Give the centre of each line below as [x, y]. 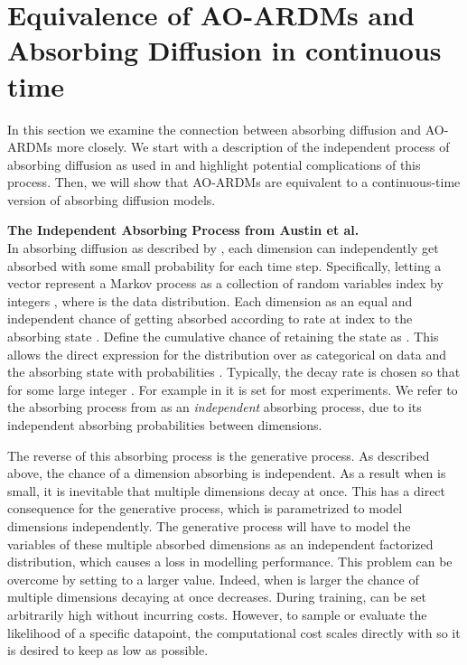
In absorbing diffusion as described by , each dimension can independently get [223, 248]
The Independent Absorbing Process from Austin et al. [183, 230]
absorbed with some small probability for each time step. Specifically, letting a [224, 265]
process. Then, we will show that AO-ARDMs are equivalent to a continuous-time [234, 182]
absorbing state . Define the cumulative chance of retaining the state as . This [223, 337]
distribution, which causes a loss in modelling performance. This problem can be [230, 562]
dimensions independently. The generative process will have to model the [209, 525]
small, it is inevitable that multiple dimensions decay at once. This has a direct [227, 490]
